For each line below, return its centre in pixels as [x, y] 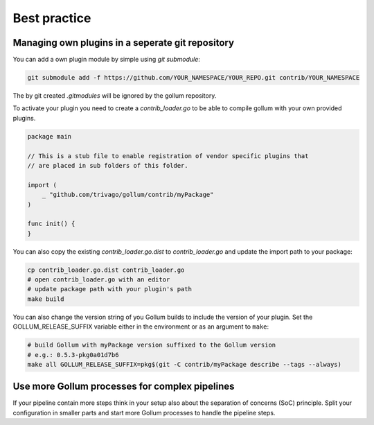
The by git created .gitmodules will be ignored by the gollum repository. [115, 96]
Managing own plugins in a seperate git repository [124, 43]
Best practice [52, 18]
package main [50, 136]
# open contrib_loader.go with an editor [99, 280]
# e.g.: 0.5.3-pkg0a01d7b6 [73, 355]
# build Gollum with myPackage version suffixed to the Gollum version [152, 345]
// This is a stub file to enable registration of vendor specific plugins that [168, 156]
